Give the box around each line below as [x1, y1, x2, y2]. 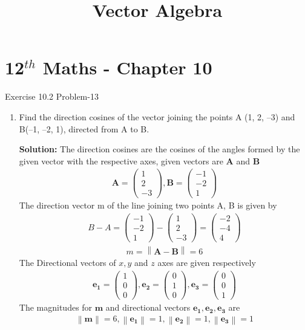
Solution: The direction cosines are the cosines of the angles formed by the [19, 143, 300, 155]
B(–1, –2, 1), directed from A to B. [19, 122, 149, 135]
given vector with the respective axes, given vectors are [19, 154, 223, 167]
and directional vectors [105, 301, 191, 314]
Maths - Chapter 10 [42, 55, 212, 80]
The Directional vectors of [19, 256, 116, 269]
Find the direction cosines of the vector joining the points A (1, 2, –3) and [19, 110, 295, 123]
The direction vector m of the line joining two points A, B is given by [19, 199, 277, 212]
